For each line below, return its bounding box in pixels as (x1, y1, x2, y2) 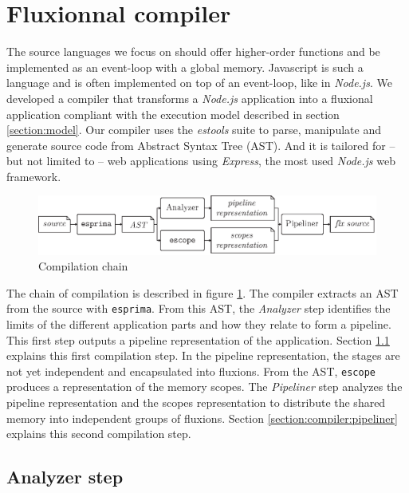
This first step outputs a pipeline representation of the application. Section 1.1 (6, 331, 390, 348)
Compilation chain (38, 258, 128, 274)
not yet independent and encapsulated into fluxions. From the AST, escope (6, 362, 376, 379)
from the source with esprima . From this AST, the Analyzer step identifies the (6, 300, 391, 317)
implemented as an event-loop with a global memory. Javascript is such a (6, 58, 364, 75)
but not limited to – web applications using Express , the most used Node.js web (6, 152, 395, 169)
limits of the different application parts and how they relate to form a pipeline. (6, 316, 391, 333)
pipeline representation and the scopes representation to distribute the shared (6, 394, 386, 411)
